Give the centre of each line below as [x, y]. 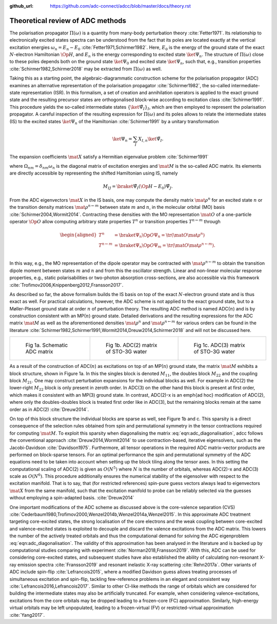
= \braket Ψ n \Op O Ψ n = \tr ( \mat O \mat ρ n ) [160, 235]
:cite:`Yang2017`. [27, 615]
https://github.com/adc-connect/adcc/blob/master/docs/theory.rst [120, 6]
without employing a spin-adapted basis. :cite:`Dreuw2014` [72, 498]
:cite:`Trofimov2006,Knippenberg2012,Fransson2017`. [66, 285]
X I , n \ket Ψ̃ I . [151, 140]
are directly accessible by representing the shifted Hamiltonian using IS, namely [94, 173]
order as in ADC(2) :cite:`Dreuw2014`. [49, 409]
